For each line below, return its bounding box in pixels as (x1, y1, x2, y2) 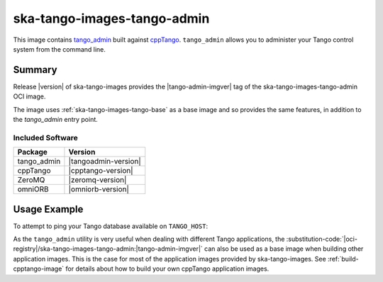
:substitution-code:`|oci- (286, 235, 358, 244)
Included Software (13, 132, 78, 142)
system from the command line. (13, 45, 106, 53)
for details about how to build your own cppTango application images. (65, 264, 270, 273)
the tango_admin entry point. (13, 115, 99, 124)
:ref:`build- (327, 254, 359, 263)
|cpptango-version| (68, 166, 134, 176)
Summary (13, 64, 57, 76)
